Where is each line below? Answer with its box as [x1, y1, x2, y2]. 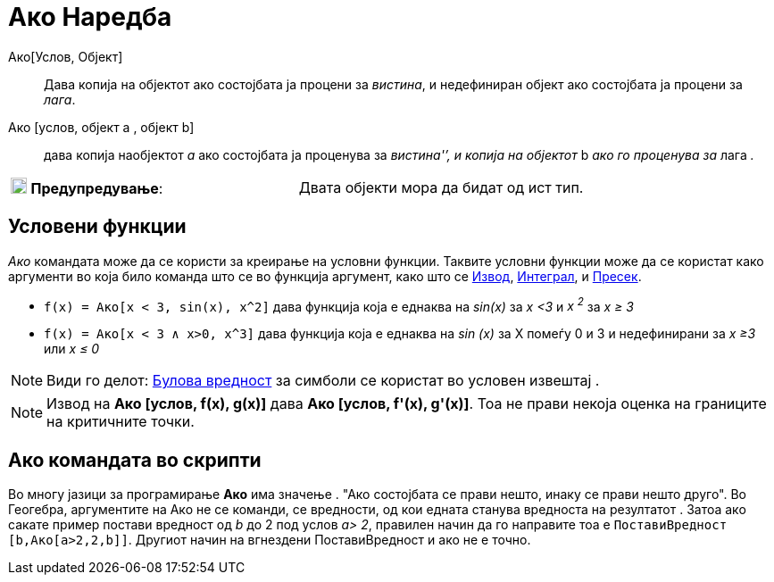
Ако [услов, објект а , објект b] [8, 119, 195, 135]
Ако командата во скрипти [8, 448, 262, 471]
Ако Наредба [8, 2, 172, 32]
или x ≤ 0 [44, 341, 100, 357]
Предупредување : [30, 179, 163, 197]
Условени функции [8, 215, 187, 238]
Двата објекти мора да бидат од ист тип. [298, 178, 584, 196]
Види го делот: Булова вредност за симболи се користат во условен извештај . [46, 371, 600, 390]
